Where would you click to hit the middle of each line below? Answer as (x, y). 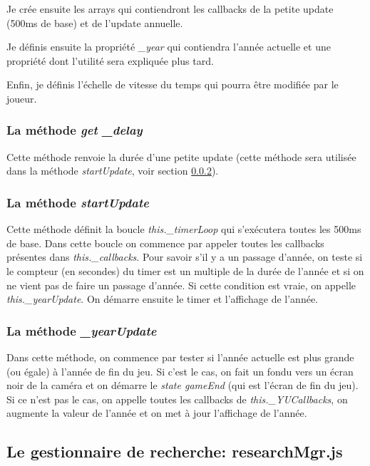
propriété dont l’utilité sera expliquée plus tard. (110, 60)
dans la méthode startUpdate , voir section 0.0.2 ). (113, 171)
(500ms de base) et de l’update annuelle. (95, 22)
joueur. (22, 98)
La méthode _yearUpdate (82, 330)
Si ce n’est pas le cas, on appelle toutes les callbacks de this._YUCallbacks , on (177, 399)
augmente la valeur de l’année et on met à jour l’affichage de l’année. (157, 413)
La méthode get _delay (74, 130)
